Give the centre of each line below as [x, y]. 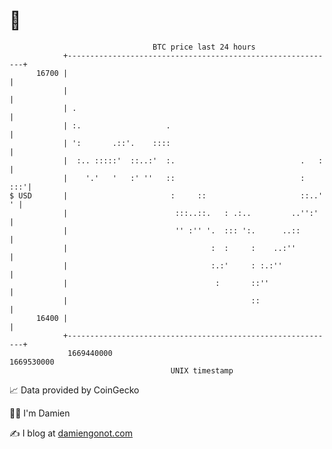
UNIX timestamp [202, 370]
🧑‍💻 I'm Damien [40, 413]
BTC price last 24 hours [204, 47]
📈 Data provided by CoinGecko [74, 390]
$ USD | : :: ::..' [166, 195]
